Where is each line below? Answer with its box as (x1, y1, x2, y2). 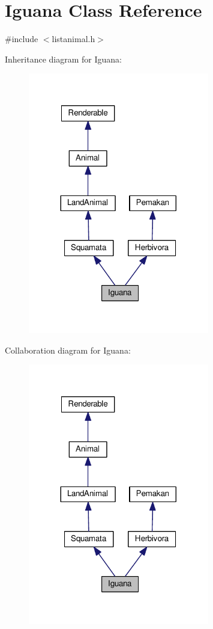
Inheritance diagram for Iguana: (5, 52, 122, 65)
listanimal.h (52, 32, 95, 45)
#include (5, 32, 38, 45)
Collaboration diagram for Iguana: (5, 343, 131, 356)
